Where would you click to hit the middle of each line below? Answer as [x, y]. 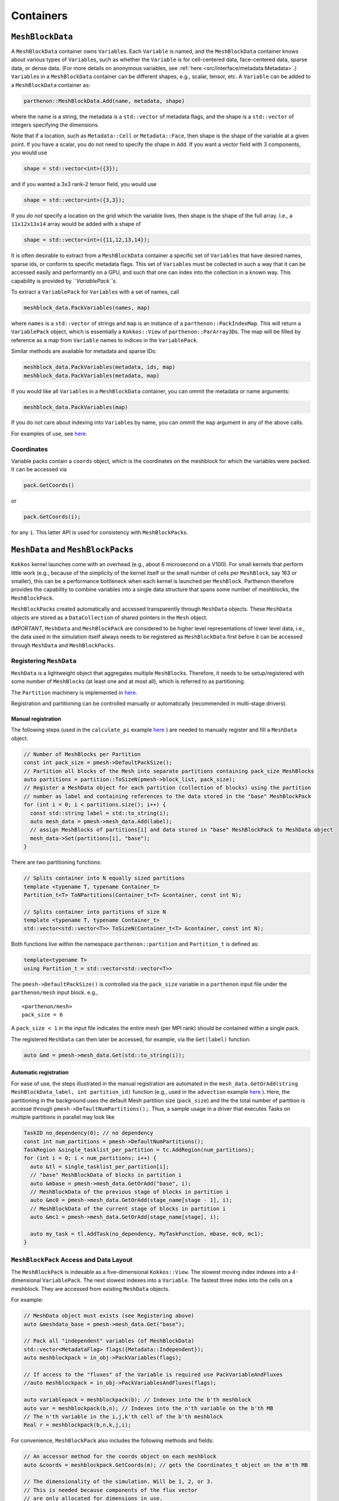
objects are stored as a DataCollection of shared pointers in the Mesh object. [109, 617]
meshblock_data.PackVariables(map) [76, 407]
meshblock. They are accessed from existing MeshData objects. [90, 1288]
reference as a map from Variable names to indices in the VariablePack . [105, 340]
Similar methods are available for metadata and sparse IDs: [84, 351]
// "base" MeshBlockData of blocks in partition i [106, 1175]
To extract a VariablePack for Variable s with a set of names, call [95, 292]
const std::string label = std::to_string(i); [100, 813]
